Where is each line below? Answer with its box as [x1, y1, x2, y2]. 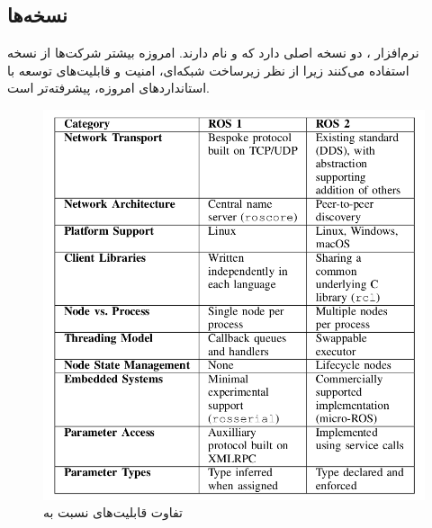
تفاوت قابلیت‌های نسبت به [43, 503, 183, 522]
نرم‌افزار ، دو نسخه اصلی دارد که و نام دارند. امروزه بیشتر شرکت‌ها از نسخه [7, 43, 419, 62]
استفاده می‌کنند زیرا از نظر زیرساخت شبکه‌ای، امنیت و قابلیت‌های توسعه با [7, 60, 409, 79]
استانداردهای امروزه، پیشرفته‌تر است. [7, 78, 210, 97]
